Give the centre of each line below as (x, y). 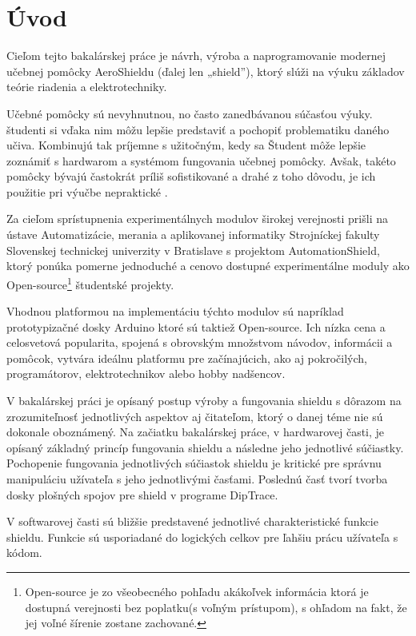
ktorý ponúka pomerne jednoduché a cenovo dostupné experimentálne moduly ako (208, 266)
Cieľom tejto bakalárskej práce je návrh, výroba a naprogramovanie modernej (196, 56)
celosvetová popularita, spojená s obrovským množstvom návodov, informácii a (200, 342)
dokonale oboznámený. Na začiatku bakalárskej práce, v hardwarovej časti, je (196, 432)
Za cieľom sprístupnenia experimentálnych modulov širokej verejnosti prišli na (197, 219)
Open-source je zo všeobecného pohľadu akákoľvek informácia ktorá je (197, 591)
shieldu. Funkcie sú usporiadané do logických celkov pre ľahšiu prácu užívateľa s (202, 537)
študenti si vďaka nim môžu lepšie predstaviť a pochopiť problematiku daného (198, 129)
